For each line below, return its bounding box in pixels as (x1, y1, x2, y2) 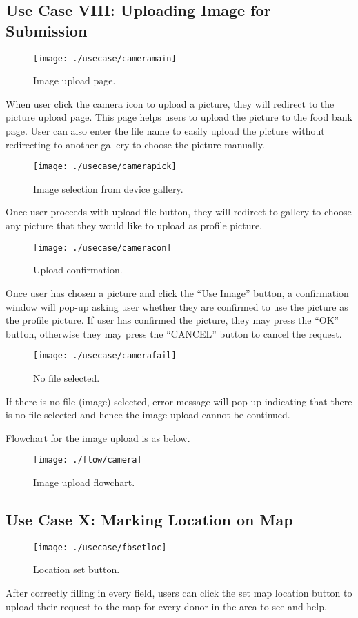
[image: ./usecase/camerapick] (33, 162, 177, 172)
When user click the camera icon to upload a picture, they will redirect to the (6, 96, 335, 110)
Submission (6, 19, 88, 41)
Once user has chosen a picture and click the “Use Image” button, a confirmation (6, 285, 349, 300)
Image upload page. (33, 73, 116, 88)
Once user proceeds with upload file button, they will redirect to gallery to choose (6, 204, 352, 219)
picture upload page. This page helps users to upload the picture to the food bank (6, 110, 352, 124)
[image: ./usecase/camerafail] (33, 351, 177, 361)
